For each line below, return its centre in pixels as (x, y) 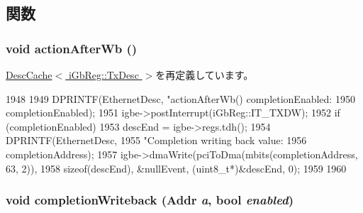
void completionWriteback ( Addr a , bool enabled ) (150, 200)
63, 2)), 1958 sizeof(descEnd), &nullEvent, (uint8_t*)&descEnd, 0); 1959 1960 (176, 168)
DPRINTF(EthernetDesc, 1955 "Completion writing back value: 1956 (156, 140)
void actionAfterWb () (72, 48)
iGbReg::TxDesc (104, 75)
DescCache (29, 75)
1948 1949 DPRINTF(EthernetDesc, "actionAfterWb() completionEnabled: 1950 (180, 98)
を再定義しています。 (205, 75)
